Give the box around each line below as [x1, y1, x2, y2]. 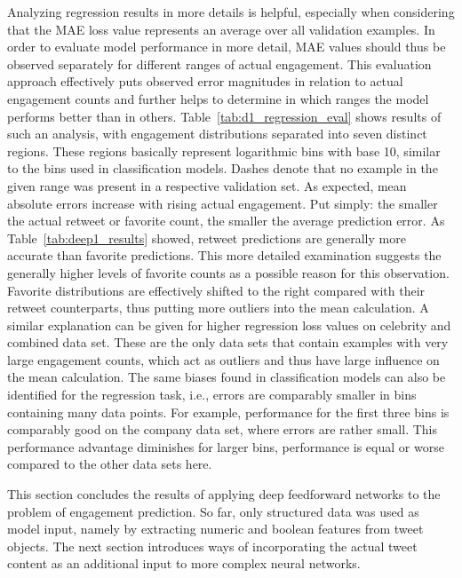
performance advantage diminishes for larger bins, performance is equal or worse [7, 437, 444, 455]
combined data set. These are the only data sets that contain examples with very [7, 333, 449, 352]
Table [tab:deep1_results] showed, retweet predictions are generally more [7, 228, 406, 247]
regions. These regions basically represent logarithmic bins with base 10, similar [7, 141, 441, 160]
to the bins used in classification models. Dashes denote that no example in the [7, 159, 438, 178]
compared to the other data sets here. [7, 455, 212, 473]
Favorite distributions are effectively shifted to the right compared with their [7, 281, 426, 299]
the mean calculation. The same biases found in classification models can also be [7, 368, 446, 386]
